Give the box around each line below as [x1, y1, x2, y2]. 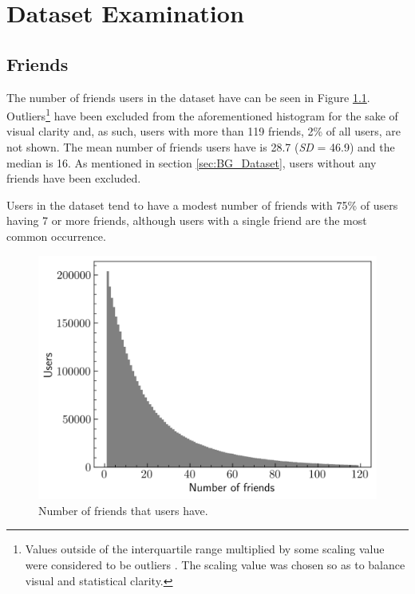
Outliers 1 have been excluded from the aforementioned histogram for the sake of [6, 105, 398, 124]
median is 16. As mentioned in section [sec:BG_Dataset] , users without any [6, 154, 377, 171]
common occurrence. [6, 227, 106, 244]
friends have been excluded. [6, 170, 141, 187]
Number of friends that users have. [38, 502, 208, 518]
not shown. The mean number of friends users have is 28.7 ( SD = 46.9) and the [6, 139, 395, 155]
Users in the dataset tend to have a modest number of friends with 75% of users [6, 196, 398, 213]
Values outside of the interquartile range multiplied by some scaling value [25, 541, 385, 557]
